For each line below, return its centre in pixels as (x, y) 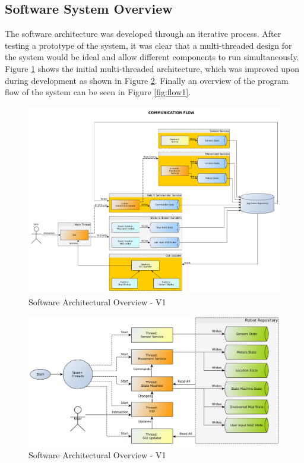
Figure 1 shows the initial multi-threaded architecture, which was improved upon (152, 68)
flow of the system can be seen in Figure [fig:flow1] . (98, 92)
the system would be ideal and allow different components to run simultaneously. (152, 57)
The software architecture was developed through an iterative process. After (143, 34)
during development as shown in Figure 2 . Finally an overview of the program (147, 80)
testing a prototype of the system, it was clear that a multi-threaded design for (148, 45)
